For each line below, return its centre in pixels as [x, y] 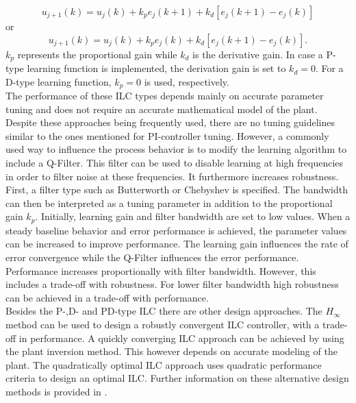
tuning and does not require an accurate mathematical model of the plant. [162, 109]
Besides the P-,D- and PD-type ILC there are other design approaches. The [164, 311]
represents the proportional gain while [97, 54]
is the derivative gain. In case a [258, 54]
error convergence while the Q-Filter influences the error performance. [152, 257]
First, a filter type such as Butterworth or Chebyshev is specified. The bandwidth [177, 190]
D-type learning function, [59, 81]
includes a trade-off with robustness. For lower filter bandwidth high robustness [172, 284]
